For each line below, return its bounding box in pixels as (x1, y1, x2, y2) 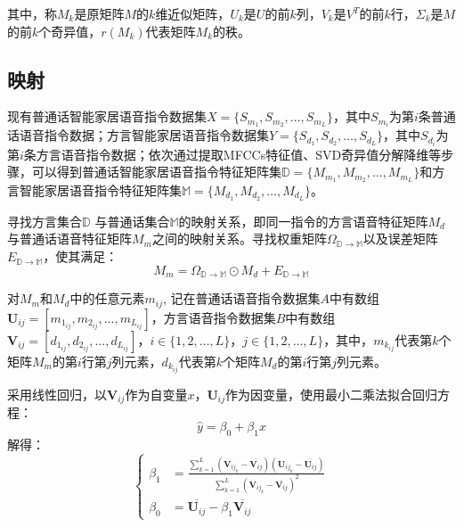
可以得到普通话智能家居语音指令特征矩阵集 (31, 162, 281, 181)
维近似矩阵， (155, 4, 231, 22)
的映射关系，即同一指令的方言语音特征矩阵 (178, 211, 428, 230)
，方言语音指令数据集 (151, 308, 276, 326)
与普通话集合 (94, 211, 170, 230)
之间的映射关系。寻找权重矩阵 (151, 229, 327, 248)
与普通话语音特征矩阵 (7, 229, 132, 248)
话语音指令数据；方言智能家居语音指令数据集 (7, 126, 269, 144)
